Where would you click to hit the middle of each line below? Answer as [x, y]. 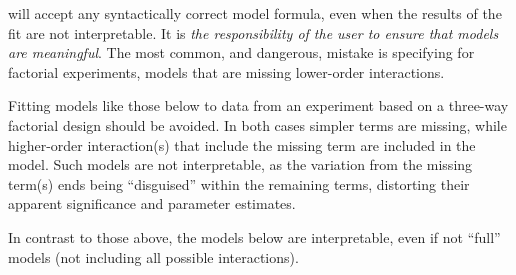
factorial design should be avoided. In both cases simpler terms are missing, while [257, 124]
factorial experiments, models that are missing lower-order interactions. [226, 71]
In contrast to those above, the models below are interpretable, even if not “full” [254, 236]
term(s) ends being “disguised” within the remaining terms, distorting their [239, 183]
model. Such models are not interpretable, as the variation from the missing [240, 164]
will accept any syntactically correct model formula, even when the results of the [255, 13]
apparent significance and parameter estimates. [152, 203]
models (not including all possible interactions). [153, 256]
